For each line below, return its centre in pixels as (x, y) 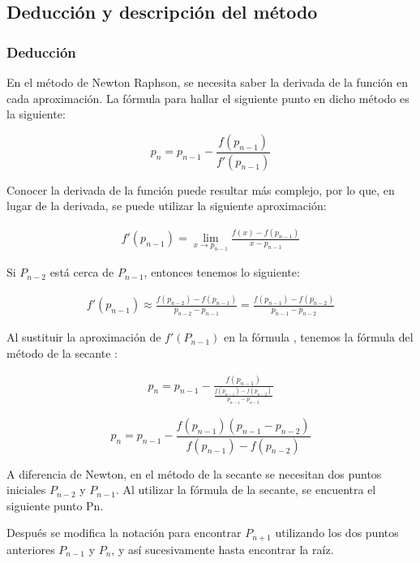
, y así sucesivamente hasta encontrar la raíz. (223, 549)
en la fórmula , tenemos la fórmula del (319, 337)
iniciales (26, 490)
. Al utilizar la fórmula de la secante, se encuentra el (246, 490)
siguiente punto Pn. (55, 505)
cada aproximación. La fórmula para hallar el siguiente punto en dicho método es (208, 98)
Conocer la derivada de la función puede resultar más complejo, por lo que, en (201, 189)
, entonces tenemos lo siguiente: (222, 272)
